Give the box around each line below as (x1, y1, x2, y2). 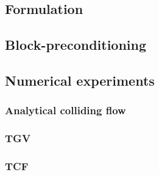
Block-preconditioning (5, 35, 147, 54)
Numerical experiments (5, 70, 155, 89)
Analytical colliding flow (5, 103, 126, 118)
